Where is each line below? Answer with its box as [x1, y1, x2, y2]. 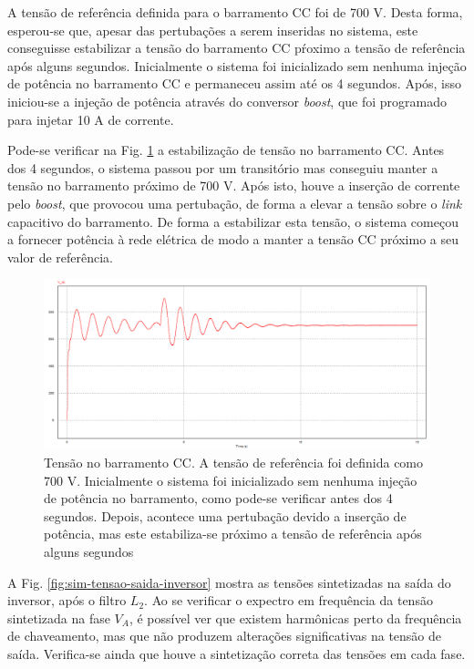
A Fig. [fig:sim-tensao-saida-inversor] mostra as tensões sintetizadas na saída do [7, 572, 451, 592]
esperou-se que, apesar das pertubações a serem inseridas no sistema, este [7, 20, 418, 39]
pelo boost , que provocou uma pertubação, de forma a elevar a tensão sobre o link [7, 193, 462, 212]
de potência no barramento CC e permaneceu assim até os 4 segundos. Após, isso [7, 74, 462, 93]
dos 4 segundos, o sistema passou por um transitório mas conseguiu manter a [7, 158, 438, 177]
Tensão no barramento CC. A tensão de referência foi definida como [44, 453, 424, 472]
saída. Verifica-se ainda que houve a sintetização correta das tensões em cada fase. [7, 644, 466, 663]
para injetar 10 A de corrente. [7, 109, 174, 129]
